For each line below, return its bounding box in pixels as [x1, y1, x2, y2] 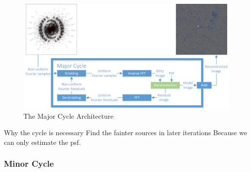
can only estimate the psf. [4, 137, 81, 147]
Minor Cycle [4, 157, 54, 170]
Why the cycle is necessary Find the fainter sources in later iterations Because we [4, 127, 247, 137]
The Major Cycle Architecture [23, 111, 114, 121]
